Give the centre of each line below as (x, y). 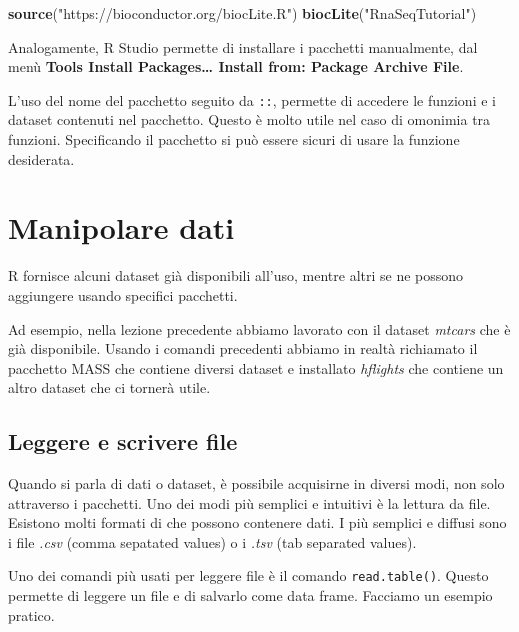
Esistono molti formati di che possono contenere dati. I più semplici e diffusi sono (257, 522)
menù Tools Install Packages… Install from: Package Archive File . (236, 66)
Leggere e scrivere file (123, 441)
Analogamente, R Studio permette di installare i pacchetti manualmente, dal (243, 46)
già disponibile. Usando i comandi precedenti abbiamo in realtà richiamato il (243, 348)
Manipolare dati (121, 227)
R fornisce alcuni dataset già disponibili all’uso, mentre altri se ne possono (236, 275)
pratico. (31, 614)
